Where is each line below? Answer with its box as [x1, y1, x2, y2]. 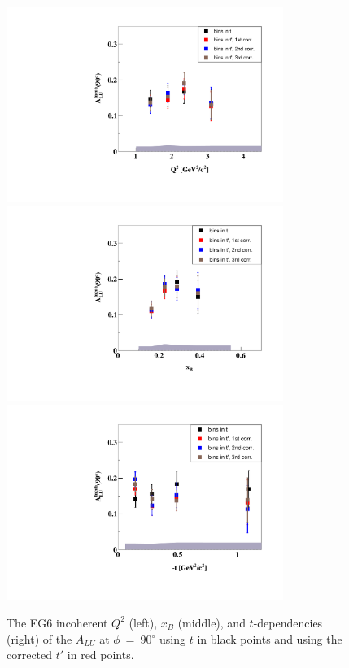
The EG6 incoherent [7, 614, 108, 631]
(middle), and [177, 614, 246, 631]
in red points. [67, 646, 134, 663]
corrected [7, 646, 53, 663]
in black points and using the [197, 630, 342, 647]
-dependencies [253, 614, 323, 631]
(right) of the [7, 630, 72, 647]
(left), [129, 614, 158, 631]
